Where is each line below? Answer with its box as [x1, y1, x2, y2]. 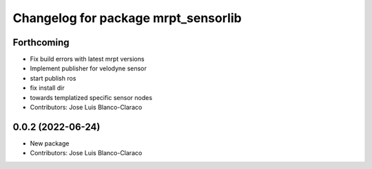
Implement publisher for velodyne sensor [30, 64, 147, 72]
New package [30, 139, 70, 148]
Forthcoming [12, 37, 70, 48]
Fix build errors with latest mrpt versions [30, 55, 145, 63]
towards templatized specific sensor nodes [30, 93, 153, 101]
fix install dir [30, 83, 65, 92]
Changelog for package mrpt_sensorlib [12, 10, 242, 26]
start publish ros [30, 74, 76, 82]
